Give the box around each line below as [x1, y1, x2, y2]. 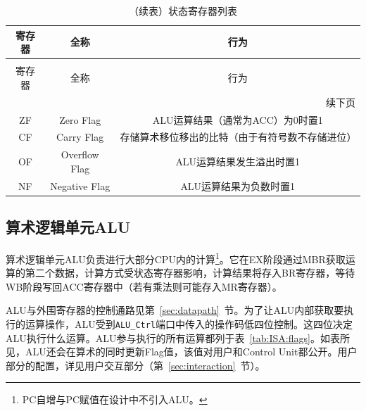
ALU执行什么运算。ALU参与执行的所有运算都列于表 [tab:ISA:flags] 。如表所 [6, 330, 350, 345]
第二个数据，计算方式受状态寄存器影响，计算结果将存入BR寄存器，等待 [25, 265, 355, 280]
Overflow [61, 147, 99, 162]
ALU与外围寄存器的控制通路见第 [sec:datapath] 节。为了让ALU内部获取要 [6, 303, 344, 317]
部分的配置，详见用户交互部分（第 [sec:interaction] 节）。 [6, 358, 265, 372]
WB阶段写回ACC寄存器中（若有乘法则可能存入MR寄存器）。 [6, 279, 282, 293]
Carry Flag [56, 129, 104, 144]
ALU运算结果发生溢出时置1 [175, 154, 301, 169]
